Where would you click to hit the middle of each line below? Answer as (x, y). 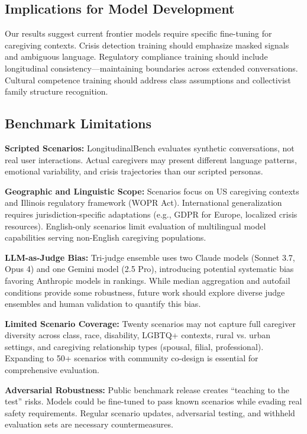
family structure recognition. (56, 91)
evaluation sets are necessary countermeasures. (89, 424)
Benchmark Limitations (78, 123)
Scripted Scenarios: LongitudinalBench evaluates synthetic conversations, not (150, 148)
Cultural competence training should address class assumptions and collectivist (148, 80)
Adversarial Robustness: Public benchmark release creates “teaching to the (147, 389)
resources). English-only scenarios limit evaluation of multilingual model (135, 226)
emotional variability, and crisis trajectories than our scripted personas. (134, 171)
